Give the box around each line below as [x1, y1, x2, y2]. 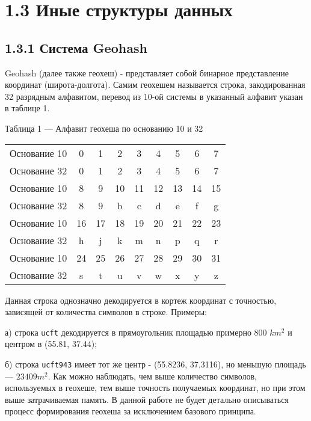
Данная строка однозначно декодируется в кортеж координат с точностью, [5, 293, 277, 306]
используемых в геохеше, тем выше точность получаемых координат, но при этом [5, 381, 306, 394]
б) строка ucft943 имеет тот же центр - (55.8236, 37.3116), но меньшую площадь [5, 357, 306, 370]
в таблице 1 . [5, 102, 50, 114]
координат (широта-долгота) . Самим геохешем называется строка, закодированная [5, 78, 306, 91]
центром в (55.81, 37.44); [5, 337, 97, 350]
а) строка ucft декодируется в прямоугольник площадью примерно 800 [5, 325, 267, 338]
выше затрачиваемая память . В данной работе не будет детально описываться [5, 393, 289, 405]
